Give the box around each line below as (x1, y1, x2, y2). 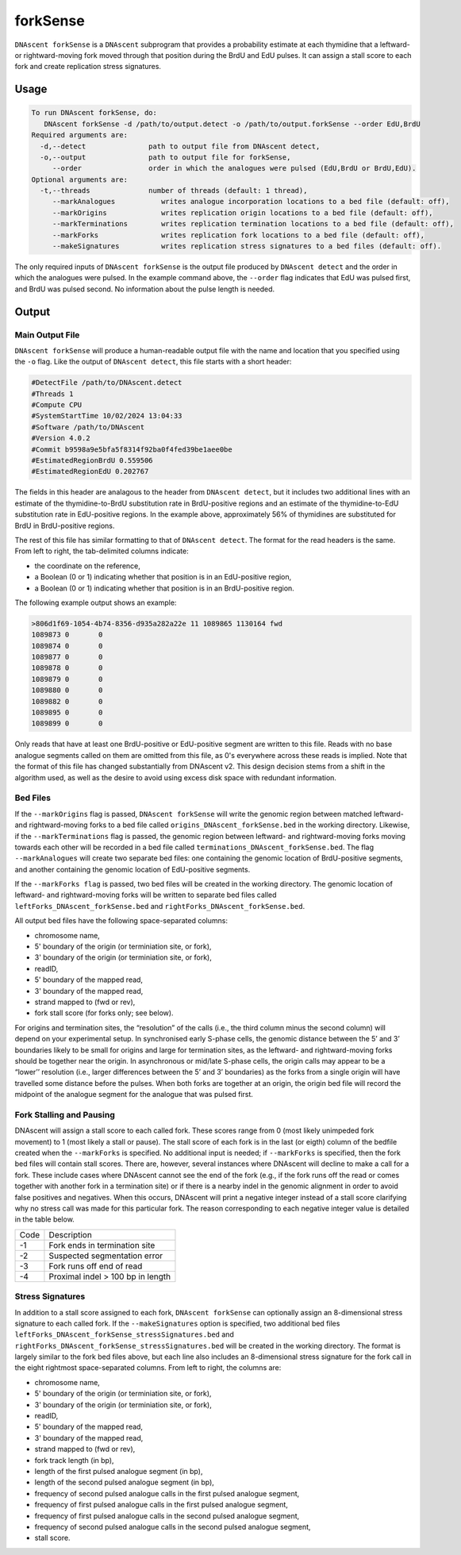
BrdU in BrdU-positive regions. (14, 521, 115, 530)
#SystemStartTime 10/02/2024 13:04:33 (31, 411, 182, 421)
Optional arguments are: (31, 175, 129, 184)
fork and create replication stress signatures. (14, 62, 162, 71)
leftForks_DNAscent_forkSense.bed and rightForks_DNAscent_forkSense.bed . (14, 901, 305, 910)
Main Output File (14, 329, 80, 341)
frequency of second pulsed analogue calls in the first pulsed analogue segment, (34, 1488, 300, 1498)
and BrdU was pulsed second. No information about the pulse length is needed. (14, 284, 275, 294)
